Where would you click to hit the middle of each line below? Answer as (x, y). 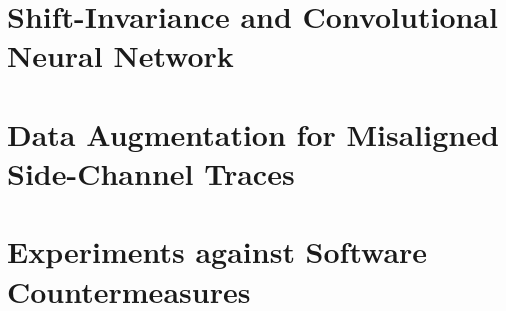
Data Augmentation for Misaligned (253, 133)
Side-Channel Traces (151, 172)
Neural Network (120, 55)
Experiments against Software (217, 251)
